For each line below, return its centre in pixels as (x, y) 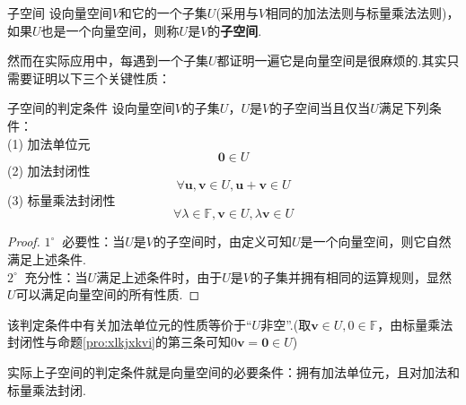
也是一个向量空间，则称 (110, 30)
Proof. (24, 241)
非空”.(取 (286, 324)
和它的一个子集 (163, 13)
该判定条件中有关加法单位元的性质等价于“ (130, 324)
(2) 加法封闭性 (49, 171)
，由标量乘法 (415, 324)
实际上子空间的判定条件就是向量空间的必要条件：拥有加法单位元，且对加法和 (233, 371)
